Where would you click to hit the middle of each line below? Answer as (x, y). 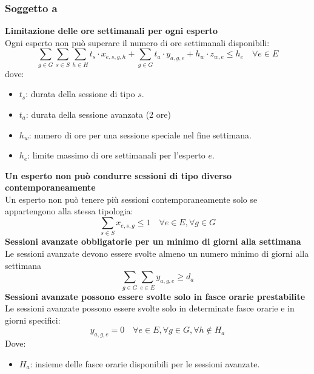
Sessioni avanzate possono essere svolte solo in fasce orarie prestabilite (155, 296)
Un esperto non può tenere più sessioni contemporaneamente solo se (131, 199)
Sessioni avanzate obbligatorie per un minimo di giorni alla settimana (153, 241)
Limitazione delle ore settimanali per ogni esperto (112, 31)
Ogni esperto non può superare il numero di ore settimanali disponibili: (137, 42)
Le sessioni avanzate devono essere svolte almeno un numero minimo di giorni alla (157, 253)
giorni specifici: (33, 320)
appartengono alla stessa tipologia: (69, 211)
